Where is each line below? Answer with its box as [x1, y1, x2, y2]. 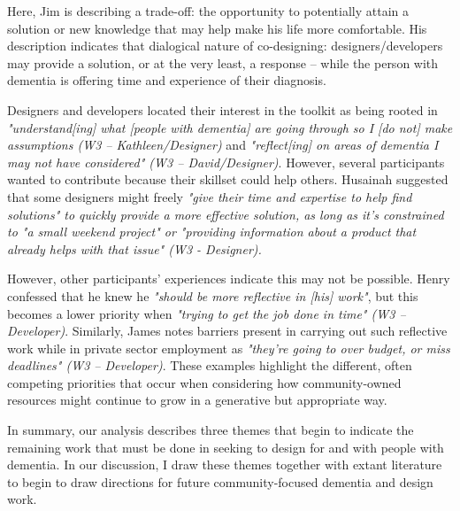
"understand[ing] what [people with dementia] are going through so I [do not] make [7, 118, 453, 136]
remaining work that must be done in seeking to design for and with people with [7, 437, 444, 456]
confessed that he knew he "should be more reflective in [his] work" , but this [7, 286, 418, 305]
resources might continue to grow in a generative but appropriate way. [7, 391, 387, 409]
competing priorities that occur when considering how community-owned [7, 373, 402, 391]
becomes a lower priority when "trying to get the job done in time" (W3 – [7, 304, 406, 322]
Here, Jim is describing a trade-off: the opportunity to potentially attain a [7, 2, 409, 19]
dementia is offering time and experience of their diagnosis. [7, 71, 326, 89]
